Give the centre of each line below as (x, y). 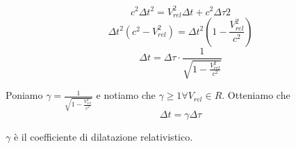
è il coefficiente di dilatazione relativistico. (103, 137)
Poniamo (24, 95)
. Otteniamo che (256, 95)
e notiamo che (126, 95)
